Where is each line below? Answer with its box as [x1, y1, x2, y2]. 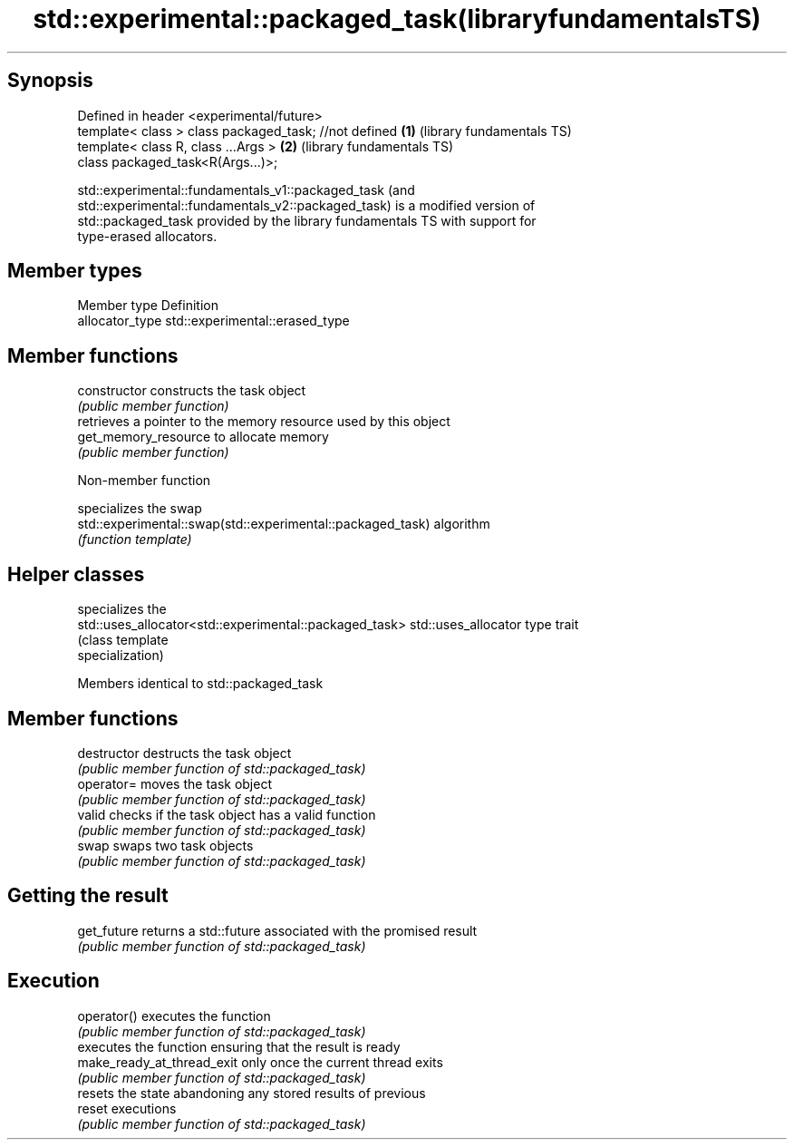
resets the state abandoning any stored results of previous [77, 1084, 426, 1101]
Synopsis [7, 69, 93, 92]
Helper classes [7, 562, 145, 586]
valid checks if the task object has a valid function [77, 806, 376, 822]
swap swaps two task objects [77, 837, 254, 853]
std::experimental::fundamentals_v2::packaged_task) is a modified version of [77, 197, 536, 213]
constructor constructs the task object [77, 383, 306, 399]
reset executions [77, 1100, 177, 1116]
